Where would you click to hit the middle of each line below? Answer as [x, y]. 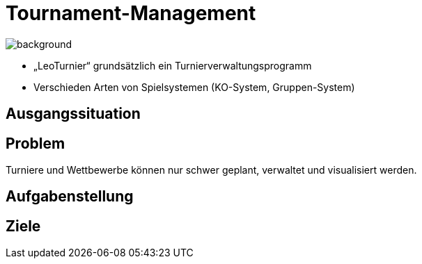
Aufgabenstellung [70, 197]
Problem [36, 143]
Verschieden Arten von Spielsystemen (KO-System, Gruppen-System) [194, 87]
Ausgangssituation [73, 114]
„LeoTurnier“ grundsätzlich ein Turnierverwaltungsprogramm [173, 65]
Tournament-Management [131, 13]
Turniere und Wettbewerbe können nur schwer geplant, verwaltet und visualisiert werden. [211, 170]
